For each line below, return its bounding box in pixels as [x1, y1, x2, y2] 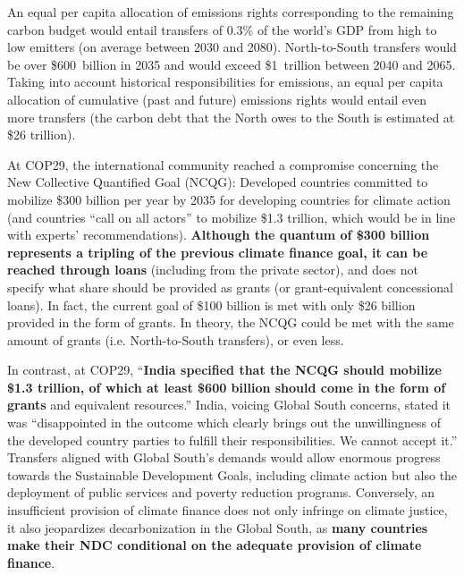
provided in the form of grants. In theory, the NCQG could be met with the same [7, 313, 454, 332]
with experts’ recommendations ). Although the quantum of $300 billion [7, 225, 430, 244]
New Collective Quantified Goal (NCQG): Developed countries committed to [7, 173, 428, 191]
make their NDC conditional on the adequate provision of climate [7, 536, 422, 554]
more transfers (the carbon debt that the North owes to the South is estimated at [7, 107, 455, 126]
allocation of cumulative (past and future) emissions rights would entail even [7, 89, 427, 108]
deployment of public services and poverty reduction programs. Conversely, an [7, 483, 435, 502]
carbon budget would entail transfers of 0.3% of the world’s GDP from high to [7, 20, 437, 38]
